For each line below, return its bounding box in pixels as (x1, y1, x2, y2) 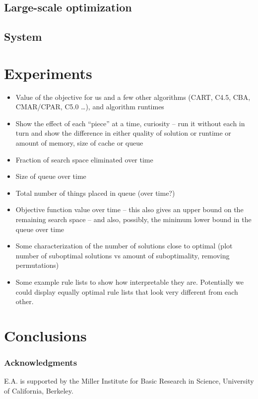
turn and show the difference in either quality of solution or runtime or (15, 128, 231, 138)
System (4, 29, 42, 44)
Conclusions (4, 325, 87, 345)
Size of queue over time (15, 171, 86, 181)
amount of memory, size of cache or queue (15, 138, 143, 148)
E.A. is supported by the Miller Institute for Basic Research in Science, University (4, 376, 254, 386)
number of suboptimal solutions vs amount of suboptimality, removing (15, 250, 230, 260)
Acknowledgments (4, 356, 77, 369)
